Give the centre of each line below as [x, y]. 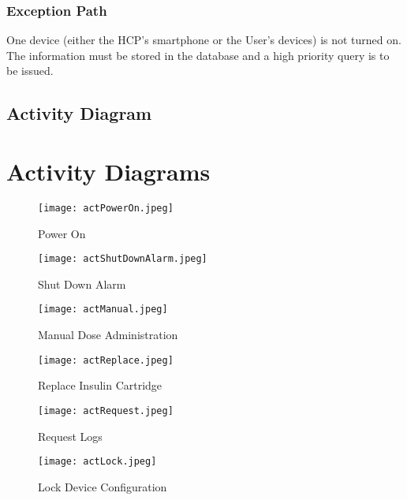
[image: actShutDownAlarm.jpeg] [123, 259]
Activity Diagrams [108, 171]
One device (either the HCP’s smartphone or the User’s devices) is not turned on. [204, 40]
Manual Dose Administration [108, 335]
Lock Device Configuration [103, 486]
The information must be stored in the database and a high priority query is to [198, 55]
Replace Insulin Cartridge [100, 385]
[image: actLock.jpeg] [97, 462]
